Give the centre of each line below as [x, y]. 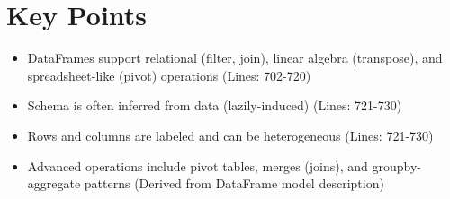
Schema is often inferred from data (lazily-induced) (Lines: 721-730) [215, 105]
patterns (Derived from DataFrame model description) [234, 183]
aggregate [54, 183]
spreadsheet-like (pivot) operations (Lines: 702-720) [169, 75]
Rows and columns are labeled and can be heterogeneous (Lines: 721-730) [230, 135]
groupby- [396, 165]
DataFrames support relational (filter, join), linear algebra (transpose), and [235, 58]
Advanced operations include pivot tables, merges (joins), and [198, 165]
